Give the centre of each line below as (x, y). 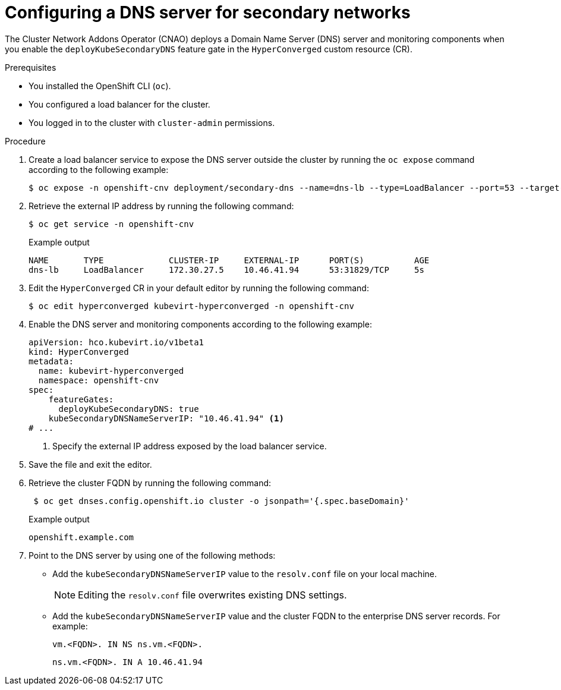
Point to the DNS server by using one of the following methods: (152, 555)
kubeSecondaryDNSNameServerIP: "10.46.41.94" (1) (166, 418)
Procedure (25, 141)
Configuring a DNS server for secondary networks (208, 12)
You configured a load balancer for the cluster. (119, 104)
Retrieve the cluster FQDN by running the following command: (150, 483)
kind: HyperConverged (79, 352)
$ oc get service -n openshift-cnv (111, 224)
